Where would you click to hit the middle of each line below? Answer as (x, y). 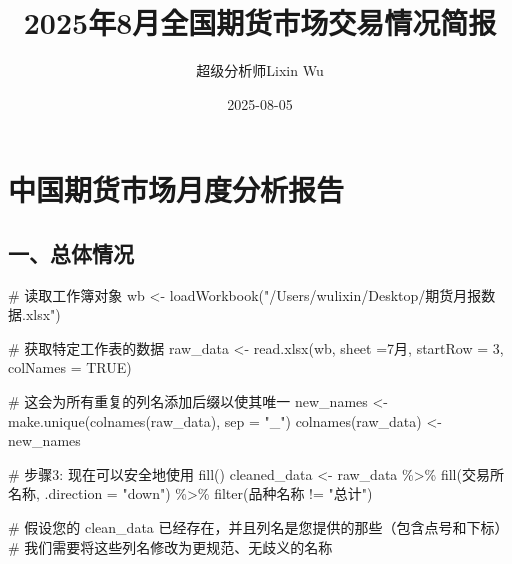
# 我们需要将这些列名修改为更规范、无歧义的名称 (170, 546)
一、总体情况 (71, 252)
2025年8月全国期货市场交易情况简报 (260, 22)
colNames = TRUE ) (70, 367)
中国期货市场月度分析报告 (176, 189)
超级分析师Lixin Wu (260, 70)
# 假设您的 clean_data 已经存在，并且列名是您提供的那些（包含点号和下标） (258, 527)
